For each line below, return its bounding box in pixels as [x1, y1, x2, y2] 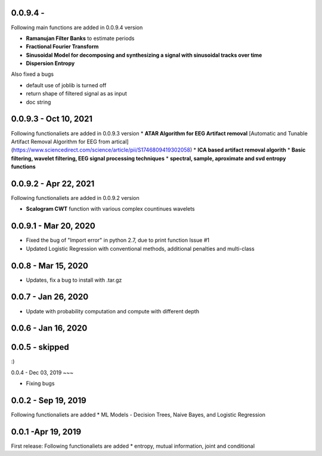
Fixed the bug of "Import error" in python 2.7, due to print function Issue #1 [26, 236, 210, 244]
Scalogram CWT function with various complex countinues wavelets [26, 205, 195, 212]
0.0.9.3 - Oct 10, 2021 [11, 114, 92, 124]
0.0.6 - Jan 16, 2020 [11, 323, 88, 334]
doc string [26, 98, 51, 106]
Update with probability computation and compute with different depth [26, 307, 200, 315]
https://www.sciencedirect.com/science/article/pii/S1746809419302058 [13, 146, 191, 153]
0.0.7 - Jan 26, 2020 [11, 292, 89, 302]
